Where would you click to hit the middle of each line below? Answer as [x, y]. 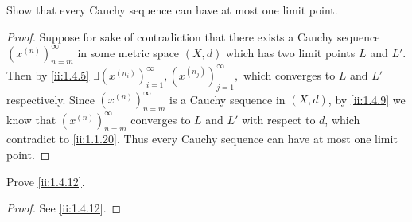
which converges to [289, 74]
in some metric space [128, 52]
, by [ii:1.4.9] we [367, 99]
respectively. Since [51, 99]
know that [31, 119]
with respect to [279, 119]
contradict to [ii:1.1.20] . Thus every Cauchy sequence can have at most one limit [202, 139]
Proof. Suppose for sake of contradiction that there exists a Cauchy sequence [193, 36]
